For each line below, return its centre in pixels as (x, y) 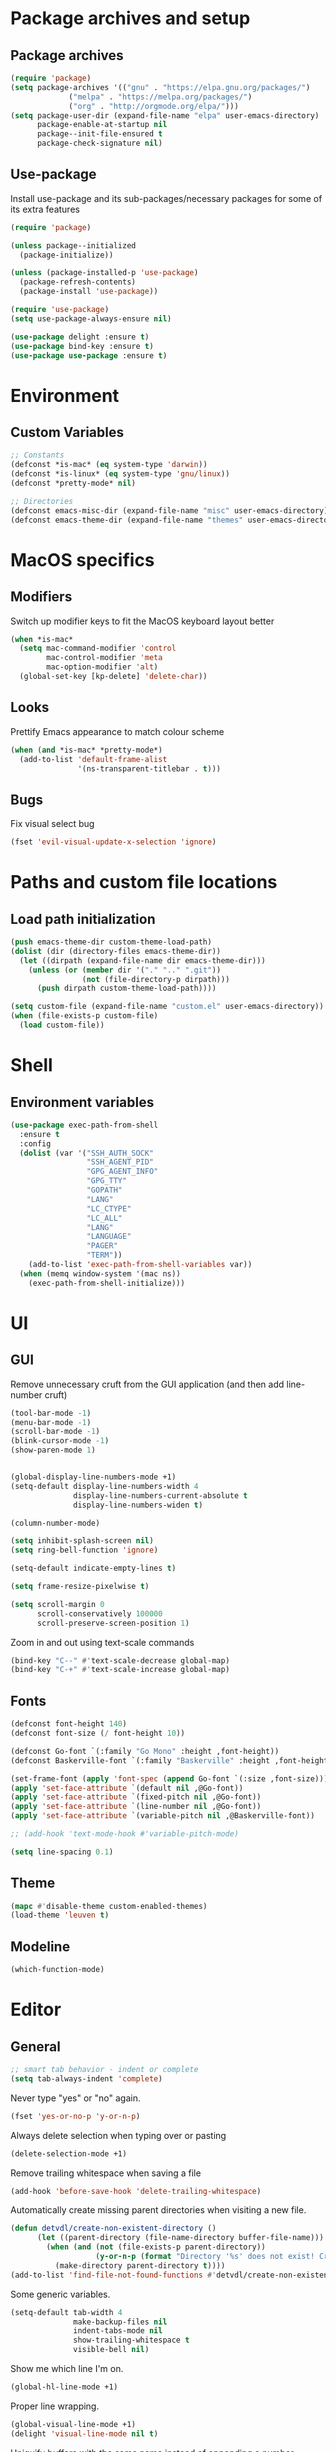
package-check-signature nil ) (99, 143)
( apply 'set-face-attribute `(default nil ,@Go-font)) (127, 1788)
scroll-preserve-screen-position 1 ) (113, 1623)
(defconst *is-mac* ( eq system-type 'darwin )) (109, 465)
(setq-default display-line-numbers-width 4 (104, 1486)
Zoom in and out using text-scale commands (102, 1642)
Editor (36, 2009)
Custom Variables (67, 432)
